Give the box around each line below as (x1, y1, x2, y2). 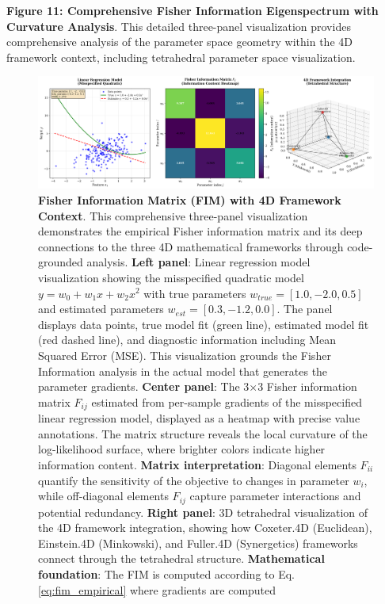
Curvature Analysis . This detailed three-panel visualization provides (6, 17, 351, 34)
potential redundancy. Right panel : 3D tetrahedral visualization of (38, 503, 368, 520)
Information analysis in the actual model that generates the (38, 362, 328, 379)
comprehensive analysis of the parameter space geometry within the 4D (6, 33, 353, 50)
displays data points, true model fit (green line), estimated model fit (38, 315, 369, 332)
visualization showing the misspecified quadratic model (38, 269, 304, 285)
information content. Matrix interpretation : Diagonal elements (38, 456, 356, 472)
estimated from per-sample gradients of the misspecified (91, 393, 362, 410)
